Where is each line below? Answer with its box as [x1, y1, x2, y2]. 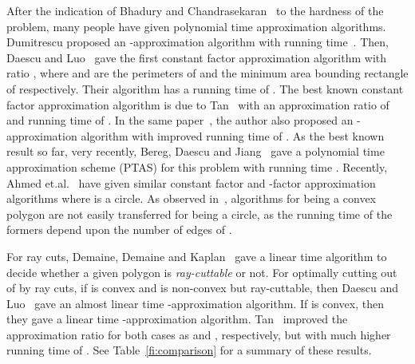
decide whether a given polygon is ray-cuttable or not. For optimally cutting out [6, 263, 397, 280]
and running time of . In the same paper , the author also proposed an [6, 112, 354, 129]
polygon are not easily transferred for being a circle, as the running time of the [6, 205, 393, 222]
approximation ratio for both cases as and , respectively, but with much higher [6, 326, 391, 342]
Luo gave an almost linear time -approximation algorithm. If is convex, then [6, 295, 384, 311]
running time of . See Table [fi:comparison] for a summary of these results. [6, 342, 372, 358]
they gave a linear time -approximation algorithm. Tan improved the [6, 311, 348, 327]
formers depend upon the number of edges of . [6, 221, 232, 238]
